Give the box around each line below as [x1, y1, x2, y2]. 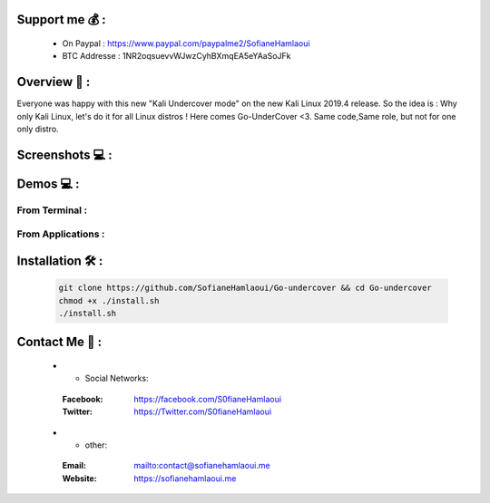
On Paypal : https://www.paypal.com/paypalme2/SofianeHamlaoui [62, 38, 310, 49]
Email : [62, 460, 86, 471]
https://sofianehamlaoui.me [133, 472, 237, 484]
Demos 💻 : [16, 176, 80, 191]
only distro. [16, 123, 59, 135]
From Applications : [16, 227, 105, 240]
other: [84, 440, 108, 450]
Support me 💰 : [16, 12, 106, 27]
